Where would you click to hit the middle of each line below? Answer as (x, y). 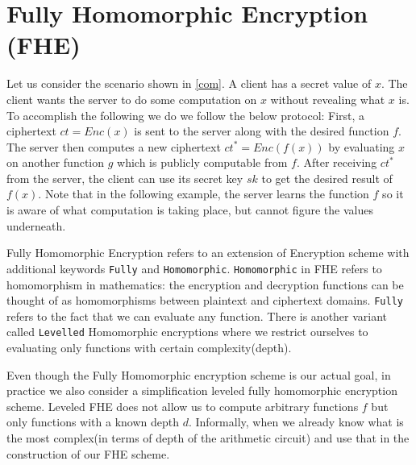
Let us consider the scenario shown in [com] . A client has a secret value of (189, 83)
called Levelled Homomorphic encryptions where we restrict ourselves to (187, 332)
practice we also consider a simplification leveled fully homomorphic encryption (202, 390)
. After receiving (337, 162)
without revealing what (328, 99)
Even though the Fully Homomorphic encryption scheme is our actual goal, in (199, 374)
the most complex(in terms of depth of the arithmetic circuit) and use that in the (208, 437)
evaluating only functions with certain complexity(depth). (149, 347)
